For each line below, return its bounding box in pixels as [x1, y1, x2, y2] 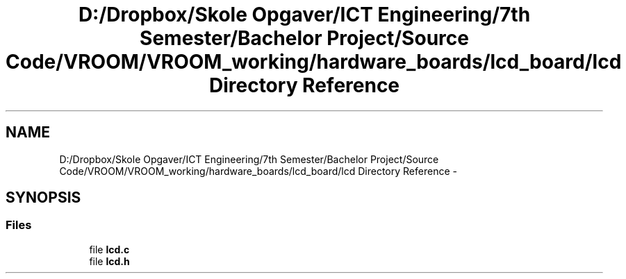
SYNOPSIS [6, 189, 81, 207]
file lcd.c [89, 243, 130, 255]
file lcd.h [89, 255, 130, 267]
